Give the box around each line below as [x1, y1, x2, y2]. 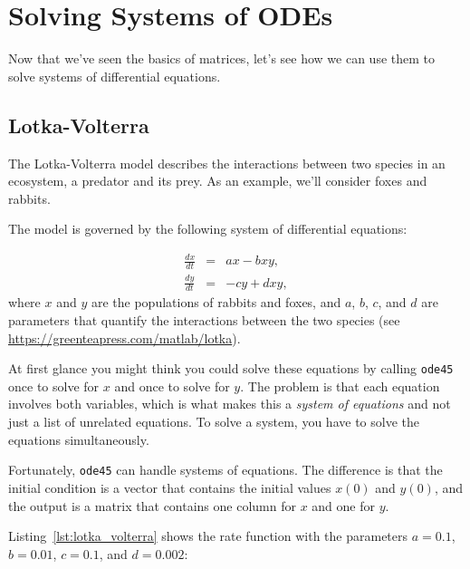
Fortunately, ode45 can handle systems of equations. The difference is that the [8, 460, 443, 479]
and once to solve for [114, 376, 230, 395]
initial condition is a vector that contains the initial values [8, 477, 331, 497]
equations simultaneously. [8, 429, 149, 448]
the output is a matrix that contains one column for [8, 496, 296, 515]
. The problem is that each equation [240, 376, 440, 395]
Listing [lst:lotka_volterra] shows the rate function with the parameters [8, 526, 408, 545]
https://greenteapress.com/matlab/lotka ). [8, 328, 241, 347]
